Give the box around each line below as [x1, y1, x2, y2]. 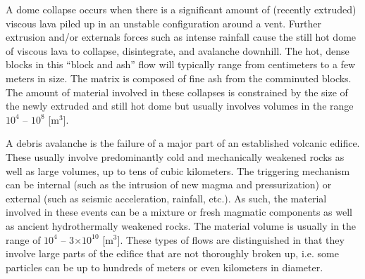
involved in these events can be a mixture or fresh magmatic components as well [6, 205, 352, 219]
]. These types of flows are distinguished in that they [117, 232, 345, 247]
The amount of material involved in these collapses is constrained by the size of [6, 84, 348, 99]
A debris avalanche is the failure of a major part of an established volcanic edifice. [6, 136, 360, 150]
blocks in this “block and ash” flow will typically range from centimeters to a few [6, 57, 356, 72]
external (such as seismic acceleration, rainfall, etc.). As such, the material [6, 190, 327, 205]
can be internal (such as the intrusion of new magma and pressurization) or [6, 177, 332, 192]
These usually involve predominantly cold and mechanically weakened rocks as [6, 149, 345, 164]
